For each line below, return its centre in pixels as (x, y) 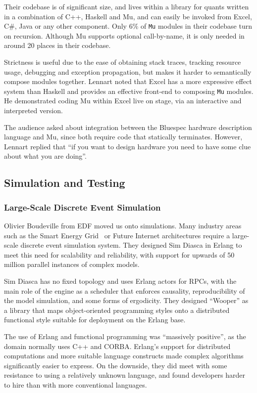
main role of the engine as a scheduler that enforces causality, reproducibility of (125, 290)
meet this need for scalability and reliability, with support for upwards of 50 (119, 254)
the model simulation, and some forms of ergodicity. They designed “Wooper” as (126, 300)
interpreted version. (33, 110)
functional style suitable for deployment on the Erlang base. (95, 320)
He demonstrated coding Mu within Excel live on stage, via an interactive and (123, 101)
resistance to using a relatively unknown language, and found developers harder (125, 375)
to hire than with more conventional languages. (76, 384)
